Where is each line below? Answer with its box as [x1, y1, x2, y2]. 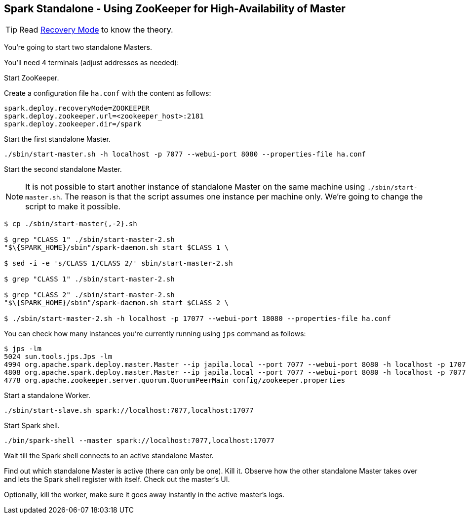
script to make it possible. [25, 201, 121, 212]
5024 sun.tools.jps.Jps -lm [4, 353, 113, 361]
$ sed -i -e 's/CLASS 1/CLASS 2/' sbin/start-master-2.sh [4, 259, 233, 268]
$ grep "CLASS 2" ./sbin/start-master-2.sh [4, 291, 175, 299]
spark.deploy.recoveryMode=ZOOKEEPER [4, 104, 150, 113]
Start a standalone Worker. [4, 391, 90, 400]
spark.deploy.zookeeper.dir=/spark [4, 120, 142, 128]
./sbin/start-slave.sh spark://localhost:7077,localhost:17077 [4, 406, 254, 415]
